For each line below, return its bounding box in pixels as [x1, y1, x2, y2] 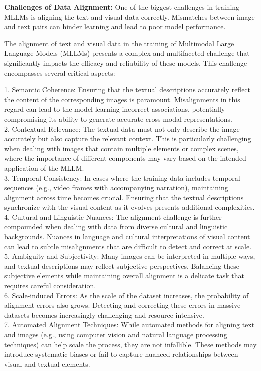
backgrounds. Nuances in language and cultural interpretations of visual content [4, 231, 250, 242]
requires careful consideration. [4, 280, 96, 291]
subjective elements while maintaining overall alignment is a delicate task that [4, 270, 245, 281]
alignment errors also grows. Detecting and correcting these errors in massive [4, 300, 241, 310]
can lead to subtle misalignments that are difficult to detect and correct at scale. [4, 241, 252, 251]
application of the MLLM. [4, 162, 84, 173]
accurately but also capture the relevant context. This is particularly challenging [4, 133, 251, 144]
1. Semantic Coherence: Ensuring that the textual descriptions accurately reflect [4, 84, 251, 95]
